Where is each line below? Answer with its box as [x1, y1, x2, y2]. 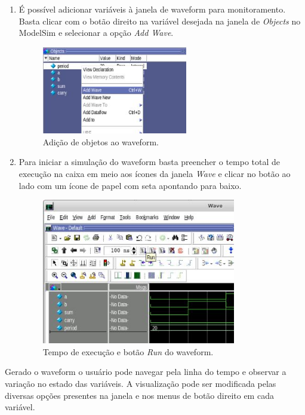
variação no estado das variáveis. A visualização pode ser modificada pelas [5, 377, 276, 390]
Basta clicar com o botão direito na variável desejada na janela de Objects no [19, 14, 301, 27]
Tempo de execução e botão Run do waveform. [42, 345, 214, 358]
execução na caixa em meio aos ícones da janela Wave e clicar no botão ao [19, 167, 291, 179]
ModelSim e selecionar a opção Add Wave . [19, 26, 174, 39]
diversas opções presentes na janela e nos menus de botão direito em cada [5, 389, 274, 401]
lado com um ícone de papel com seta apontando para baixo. [19, 179, 242, 191]
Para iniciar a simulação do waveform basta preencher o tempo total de [19, 155, 281, 168]
